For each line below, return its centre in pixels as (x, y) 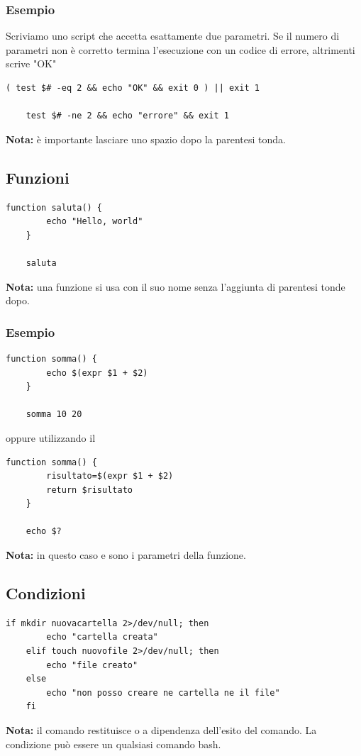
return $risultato (89, 490)
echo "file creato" (92, 665)
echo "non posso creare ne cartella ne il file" (163, 693)
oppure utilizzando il (51, 437)
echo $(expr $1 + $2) (97, 373)
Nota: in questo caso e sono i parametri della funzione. (126, 555)
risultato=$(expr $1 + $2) (110, 476)
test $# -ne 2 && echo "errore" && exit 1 (127, 116)
